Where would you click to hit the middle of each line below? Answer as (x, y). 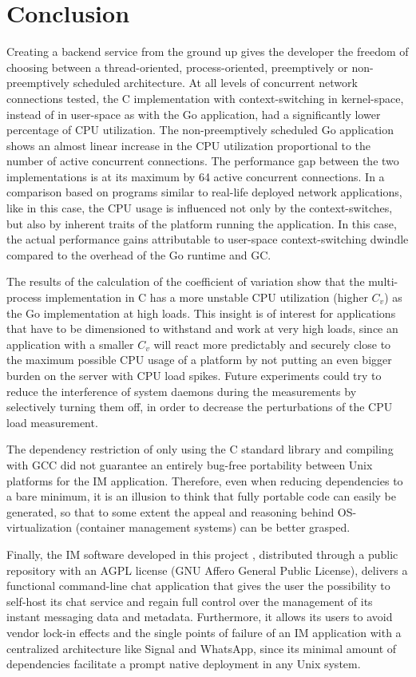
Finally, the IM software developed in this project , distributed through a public (202, 554)
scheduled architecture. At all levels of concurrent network (215, 83)
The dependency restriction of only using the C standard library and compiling (200, 449)
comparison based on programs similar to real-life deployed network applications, (204, 192)
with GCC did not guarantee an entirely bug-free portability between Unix (190, 464)
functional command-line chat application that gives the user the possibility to (198, 586)
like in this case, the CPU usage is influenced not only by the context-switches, (200, 208)
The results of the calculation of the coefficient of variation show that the (186, 281)
